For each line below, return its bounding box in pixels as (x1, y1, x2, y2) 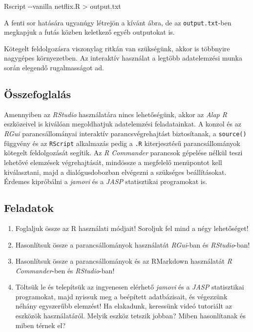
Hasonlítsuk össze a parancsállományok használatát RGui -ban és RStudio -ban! (15, 239, 250, 249)
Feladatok (4, 200, 54, 215)
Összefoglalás (4, 86, 71, 102)
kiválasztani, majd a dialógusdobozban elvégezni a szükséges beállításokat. (4, 166, 227, 177)
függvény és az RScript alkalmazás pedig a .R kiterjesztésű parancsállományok (4, 138, 240, 148)
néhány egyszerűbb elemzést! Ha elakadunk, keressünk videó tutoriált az (15, 301, 232, 311)
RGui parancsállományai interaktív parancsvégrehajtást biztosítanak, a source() (4, 128, 247, 139)
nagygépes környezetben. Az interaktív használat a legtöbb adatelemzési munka (4, 53, 242, 63)
